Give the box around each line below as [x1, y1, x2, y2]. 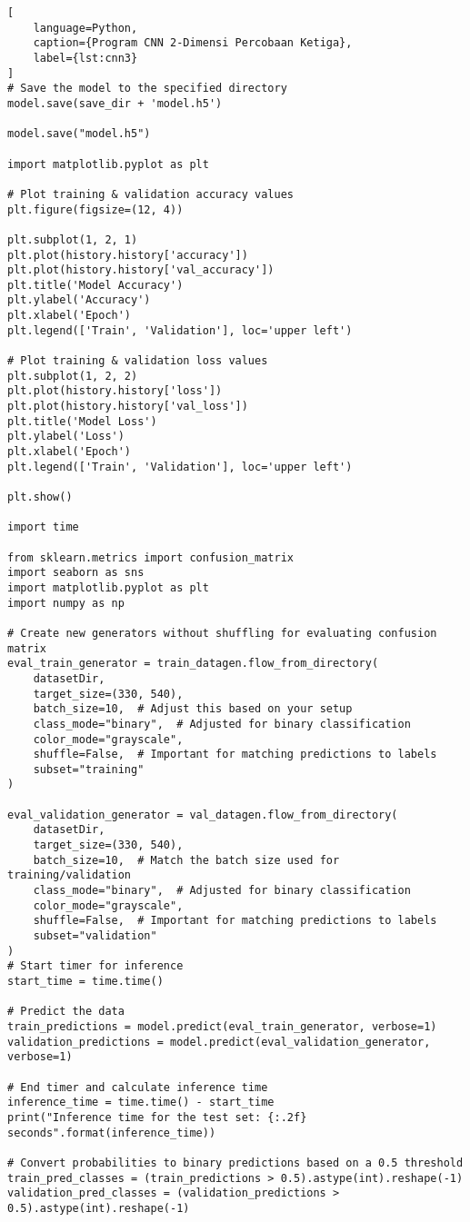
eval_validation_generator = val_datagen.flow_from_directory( [7, 808, 398, 821]
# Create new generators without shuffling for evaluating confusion [7, 626, 437, 640]
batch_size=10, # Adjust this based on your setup [33, 702, 353, 716]
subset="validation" [33, 929, 157, 943]
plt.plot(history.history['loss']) [7, 384, 223, 398]
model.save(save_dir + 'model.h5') [7, 96, 223, 110]
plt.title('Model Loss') [7, 414, 157, 428]
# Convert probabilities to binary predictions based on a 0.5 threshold [7, 1156, 464, 1169]
